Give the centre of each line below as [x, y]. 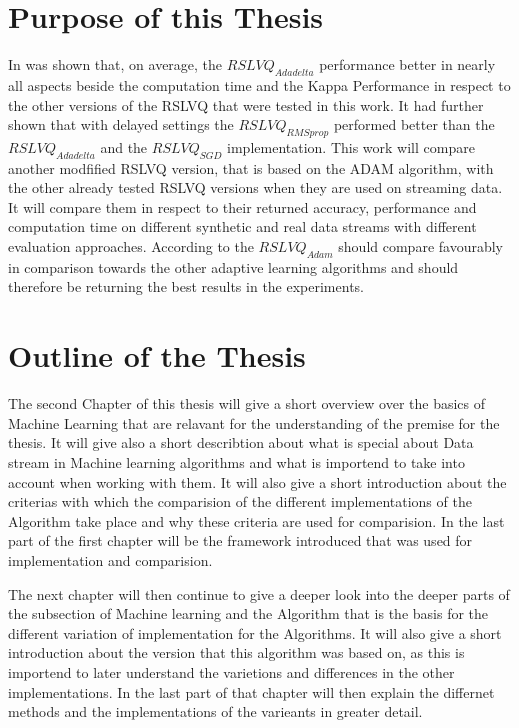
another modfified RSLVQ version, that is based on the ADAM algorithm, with [251, 167]
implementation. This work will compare [351, 146]
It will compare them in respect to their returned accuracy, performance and [242, 206]
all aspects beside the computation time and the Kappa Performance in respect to [259, 84]
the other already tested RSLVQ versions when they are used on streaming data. [255, 187]
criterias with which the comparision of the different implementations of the [240, 501]
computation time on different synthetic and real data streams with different [242, 226]
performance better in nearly [407, 64]
